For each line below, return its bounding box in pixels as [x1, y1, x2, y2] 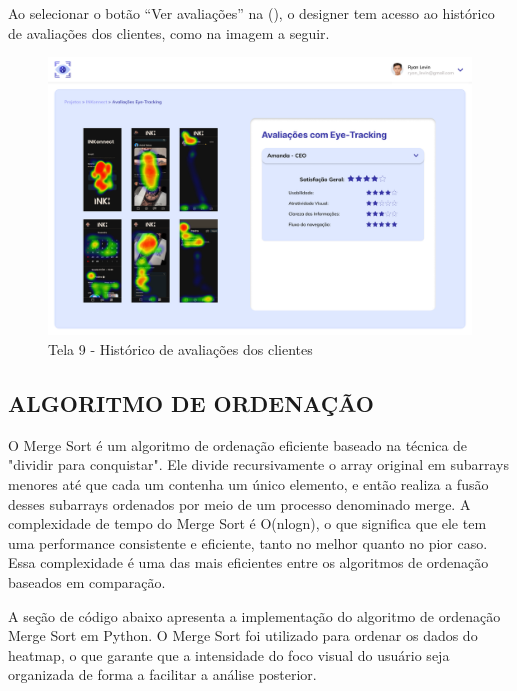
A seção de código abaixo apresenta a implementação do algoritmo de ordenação [8, 605, 501, 626]
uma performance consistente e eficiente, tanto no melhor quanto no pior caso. [8, 532, 488, 553]
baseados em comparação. [8, 571, 166, 592]
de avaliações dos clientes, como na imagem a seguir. [8, 22, 330, 43]
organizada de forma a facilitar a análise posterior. [8, 664, 317, 685]
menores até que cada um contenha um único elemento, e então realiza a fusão [8, 474, 489, 495]
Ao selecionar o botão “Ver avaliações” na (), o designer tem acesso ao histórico [8, 3, 495, 23]
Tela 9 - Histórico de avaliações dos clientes [48, 339, 313, 360]
